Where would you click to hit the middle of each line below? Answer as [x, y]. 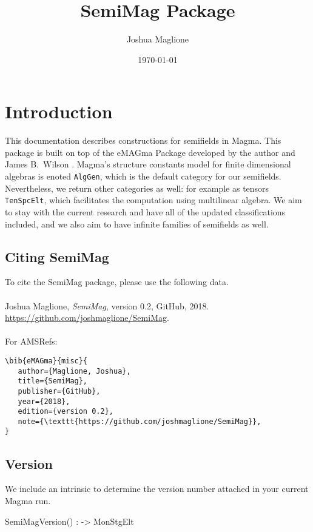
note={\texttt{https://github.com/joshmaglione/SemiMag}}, [140, 421]
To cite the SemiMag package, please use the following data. [117, 282]
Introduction [59, 111]
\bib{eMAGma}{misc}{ [46, 361]
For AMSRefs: [31, 341]
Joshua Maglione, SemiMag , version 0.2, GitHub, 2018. [107, 305]
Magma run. [28, 500]
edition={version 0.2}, [66, 412]
